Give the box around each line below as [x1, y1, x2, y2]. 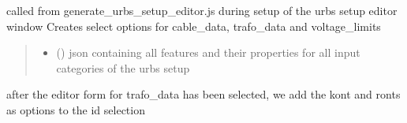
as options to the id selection [6, 101, 145, 117]
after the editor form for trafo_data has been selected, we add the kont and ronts [6, 86, 401, 102]
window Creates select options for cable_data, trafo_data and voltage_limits [6, 17, 381, 34]
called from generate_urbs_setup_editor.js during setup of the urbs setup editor [6, 2, 398, 18]
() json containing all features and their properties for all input [56, 44, 360, 61]
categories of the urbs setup [56, 59, 190, 76]
